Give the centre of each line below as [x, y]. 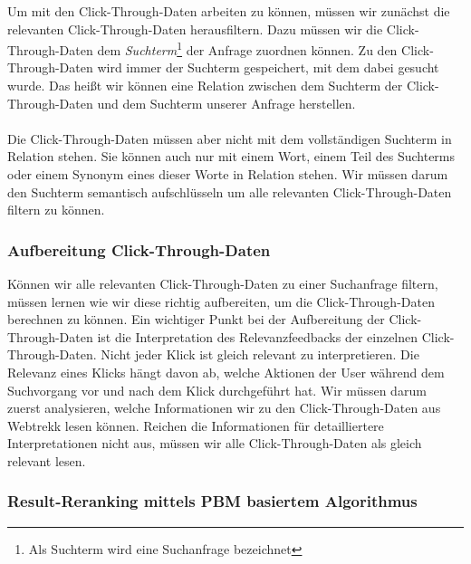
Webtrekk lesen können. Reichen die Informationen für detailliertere [196, 425]
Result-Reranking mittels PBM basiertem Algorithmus [212, 501]
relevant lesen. [47, 460]
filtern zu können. [56, 210]
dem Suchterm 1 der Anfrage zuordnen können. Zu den [247, 48]
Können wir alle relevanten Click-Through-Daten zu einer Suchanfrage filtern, [223, 283]
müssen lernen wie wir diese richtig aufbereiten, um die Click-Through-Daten [221, 301]
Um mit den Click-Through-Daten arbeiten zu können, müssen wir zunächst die [229, 11]
